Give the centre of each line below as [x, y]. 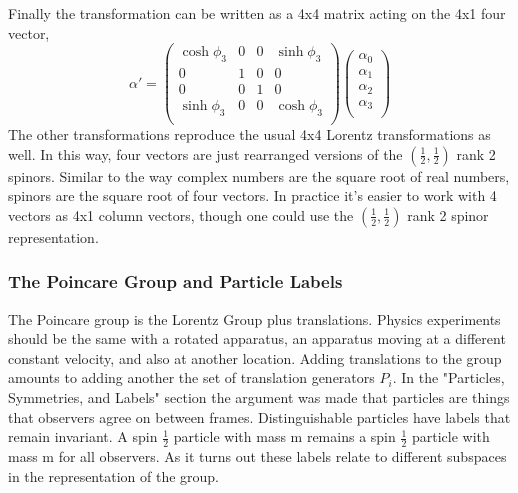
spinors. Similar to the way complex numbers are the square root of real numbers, [259, 175]
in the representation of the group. [113, 475]
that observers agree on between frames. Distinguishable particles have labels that [259, 416]
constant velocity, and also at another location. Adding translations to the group [255, 357]
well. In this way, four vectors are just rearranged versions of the [205, 153]
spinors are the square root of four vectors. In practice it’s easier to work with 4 [252, 195]
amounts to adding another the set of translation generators [191, 377]
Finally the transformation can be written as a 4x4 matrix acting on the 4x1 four [257, 13]
